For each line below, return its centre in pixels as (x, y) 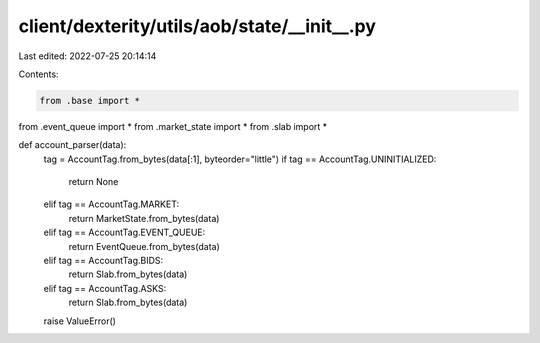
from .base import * (89, 100)
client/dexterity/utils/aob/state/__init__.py (197, 26)
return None (93, 182)
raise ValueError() (80, 321)
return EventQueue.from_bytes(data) (144, 246)
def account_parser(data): (72, 145)
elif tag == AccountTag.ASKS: (105, 288)
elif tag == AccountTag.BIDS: (103, 261)
